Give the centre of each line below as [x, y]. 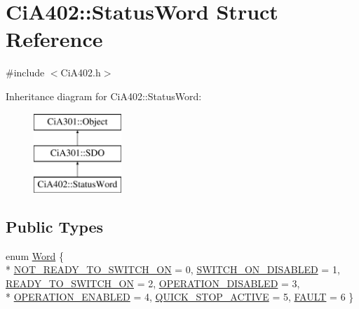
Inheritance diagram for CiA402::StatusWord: [104, 96]
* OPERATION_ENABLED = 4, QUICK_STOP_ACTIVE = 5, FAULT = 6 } [180, 297]
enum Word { [35, 255]
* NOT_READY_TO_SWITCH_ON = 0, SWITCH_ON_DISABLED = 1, [173, 269]
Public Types [55, 226]
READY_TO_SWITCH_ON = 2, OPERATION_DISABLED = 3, [153, 283]
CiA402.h [81, 73]
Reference [54, 39]
